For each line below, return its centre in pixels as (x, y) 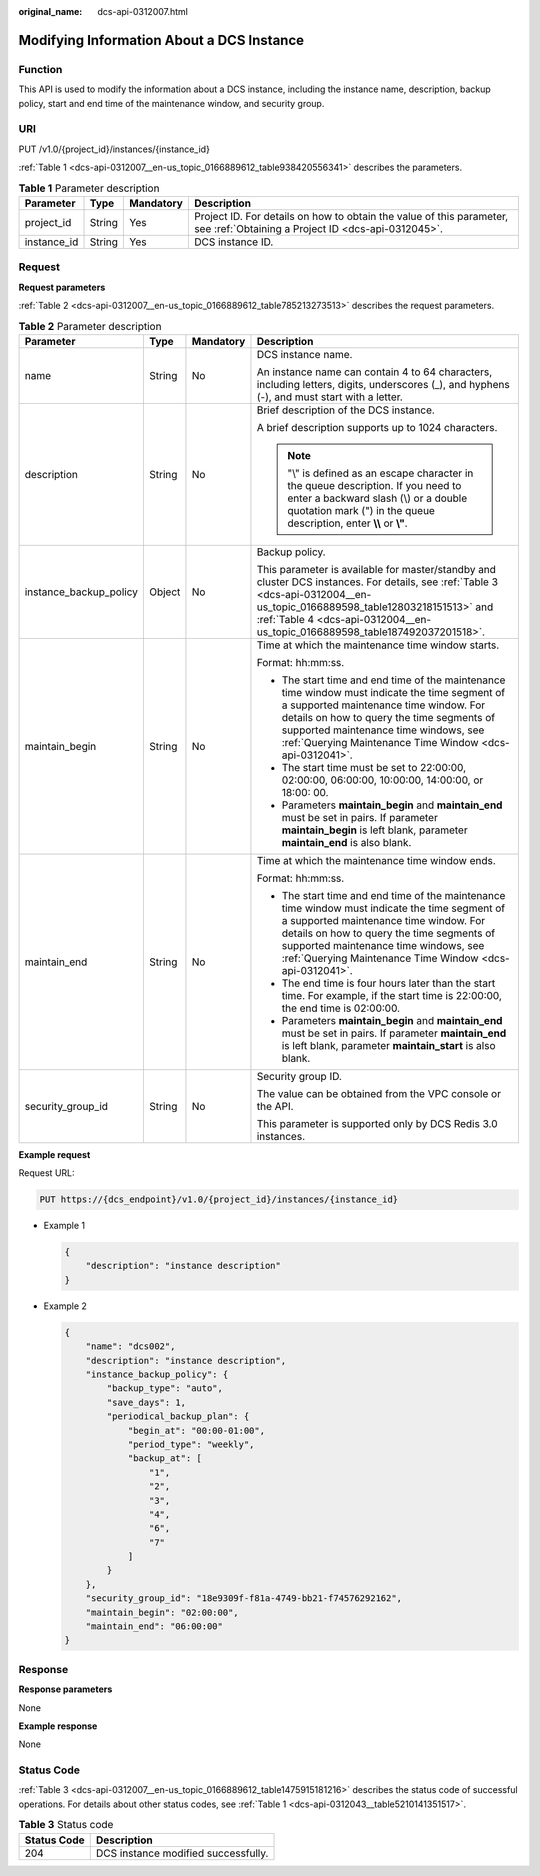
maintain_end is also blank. (346, 842)
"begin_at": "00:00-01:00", (196, 1430)
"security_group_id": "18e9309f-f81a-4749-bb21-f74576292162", (244, 1598)
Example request (54, 1154)
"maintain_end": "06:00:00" (154, 1626)
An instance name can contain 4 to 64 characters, (374, 372)
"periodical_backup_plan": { (178, 1416)
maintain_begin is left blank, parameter (375, 830)
